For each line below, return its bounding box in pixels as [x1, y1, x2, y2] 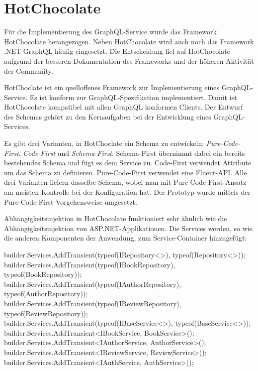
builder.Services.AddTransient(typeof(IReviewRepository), [4, 298, 181, 308]
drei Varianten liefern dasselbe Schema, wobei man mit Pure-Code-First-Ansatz [4, 177, 247, 187]
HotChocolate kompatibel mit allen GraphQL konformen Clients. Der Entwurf [4, 102, 243, 112]
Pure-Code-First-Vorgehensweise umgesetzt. [4, 196, 137, 207]
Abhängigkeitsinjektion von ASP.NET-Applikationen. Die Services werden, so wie [4, 223, 253, 233]
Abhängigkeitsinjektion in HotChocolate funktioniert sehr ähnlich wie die [4, 213, 227, 224]
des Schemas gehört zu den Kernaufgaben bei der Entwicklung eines [4, 111, 211, 122]
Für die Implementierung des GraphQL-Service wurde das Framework [4, 26, 217, 37]
